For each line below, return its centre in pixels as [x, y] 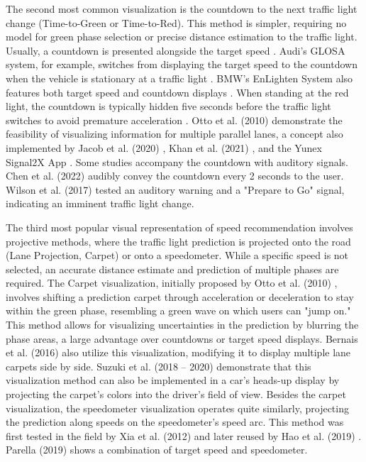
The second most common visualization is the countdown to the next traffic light [182, 9]
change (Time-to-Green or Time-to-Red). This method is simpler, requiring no [176, 22]
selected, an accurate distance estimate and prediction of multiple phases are [172, 269]
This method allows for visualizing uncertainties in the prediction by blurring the [182, 325]
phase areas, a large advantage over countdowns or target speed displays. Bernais [182, 338]
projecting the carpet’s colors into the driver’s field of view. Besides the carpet [176, 394]
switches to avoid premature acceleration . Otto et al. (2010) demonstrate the [174, 120]
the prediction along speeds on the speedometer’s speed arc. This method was [175, 422]
